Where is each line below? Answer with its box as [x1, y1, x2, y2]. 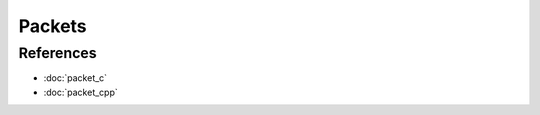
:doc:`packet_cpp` [43, 86, 119, 98]
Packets [18, 15, 87, 37]
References [18, 44, 97, 62]
